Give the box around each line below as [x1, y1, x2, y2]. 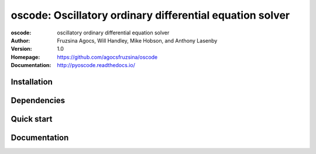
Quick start [11, 114, 53, 124]
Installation [11, 76, 53, 87]
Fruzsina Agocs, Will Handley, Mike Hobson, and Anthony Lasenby [57, 37, 218, 44]
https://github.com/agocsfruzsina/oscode [57, 53, 158, 61]
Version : [11, 45, 32, 52]
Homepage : [11, 53, 40, 61]
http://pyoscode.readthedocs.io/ [57, 62, 136, 69]
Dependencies [11, 95, 66, 105]
